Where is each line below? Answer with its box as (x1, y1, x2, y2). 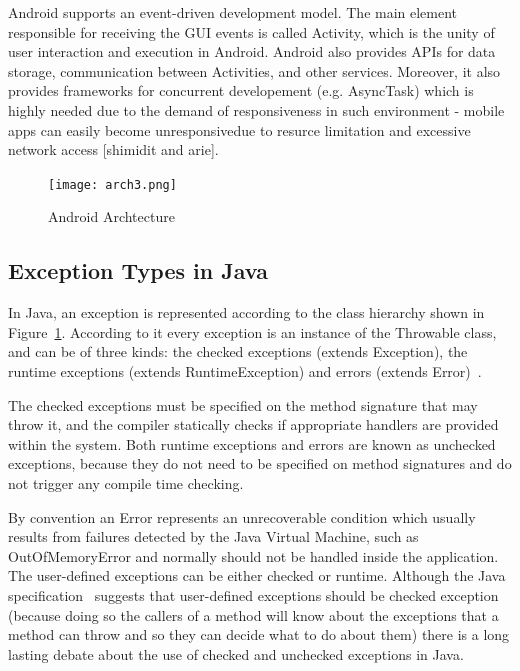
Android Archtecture (48, 206, 175, 227)
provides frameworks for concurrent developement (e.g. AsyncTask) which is (8, 80, 474, 101)
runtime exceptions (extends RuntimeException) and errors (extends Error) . (8, 360, 482, 381)
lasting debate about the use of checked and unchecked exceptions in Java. (8, 643, 464, 664)
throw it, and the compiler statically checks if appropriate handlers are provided (8, 414, 499, 435)
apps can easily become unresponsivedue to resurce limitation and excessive (8, 119, 471, 140)
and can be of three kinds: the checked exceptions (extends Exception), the (8, 341, 468, 362)
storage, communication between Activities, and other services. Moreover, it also (8, 60, 501, 81)
